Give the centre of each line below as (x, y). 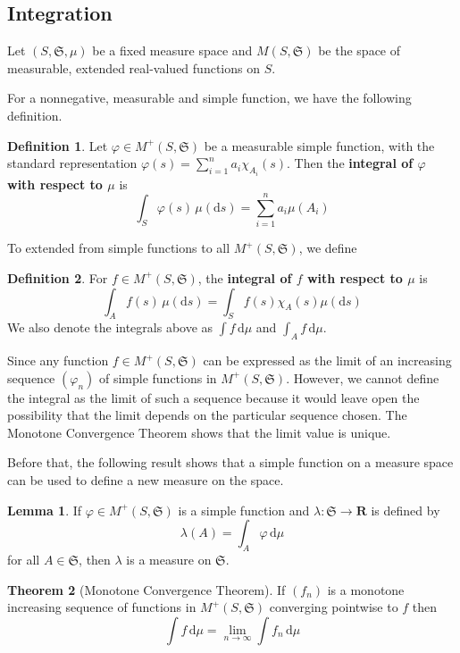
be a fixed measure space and (172, 50)
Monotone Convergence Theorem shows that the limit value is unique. (199, 432)
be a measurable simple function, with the (319, 145)
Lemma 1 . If (45, 510)
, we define (328, 248)
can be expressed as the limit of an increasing (327, 360)
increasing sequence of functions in (102, 607)
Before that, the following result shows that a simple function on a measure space (230, 462)
